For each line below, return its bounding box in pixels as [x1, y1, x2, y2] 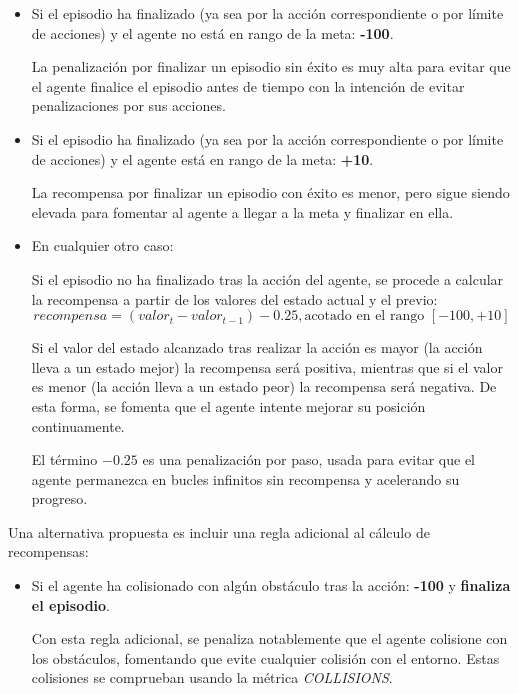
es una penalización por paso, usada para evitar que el [142, 449, 475, 470]
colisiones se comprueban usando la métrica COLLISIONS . [31, 667, 393, 688]
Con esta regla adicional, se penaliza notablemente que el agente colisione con [31, 628, 508, 649]
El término [31, 449, 98, 470]
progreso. [31, 488, 88, 509]
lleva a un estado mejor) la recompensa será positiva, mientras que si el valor [31, 356, 503, 377]
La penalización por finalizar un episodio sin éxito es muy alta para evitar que [31, 56, 511, 77]
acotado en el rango [304, 309, 425, 324]
